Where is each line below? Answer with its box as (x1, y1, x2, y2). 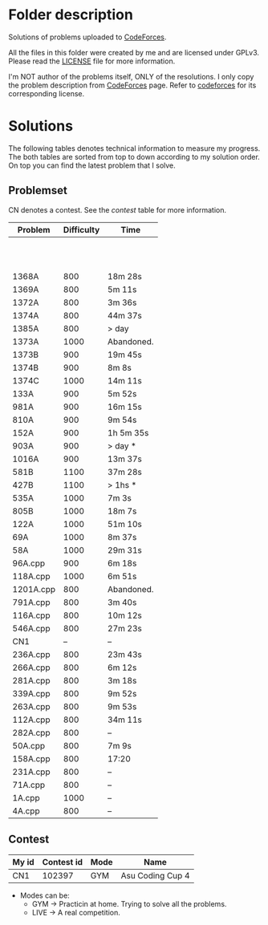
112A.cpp (12, 714, 51, 725)
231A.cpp (12, 766, 51, 777)
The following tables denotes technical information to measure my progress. (8, 143, 261, 153)
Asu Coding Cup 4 (120, 870, 190, 881)
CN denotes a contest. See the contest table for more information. (8, 205, 227, 214)
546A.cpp (12, 623, 51, 634)
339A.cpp (12, 688, 51, 699)
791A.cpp (12, 596, 51, 607)
